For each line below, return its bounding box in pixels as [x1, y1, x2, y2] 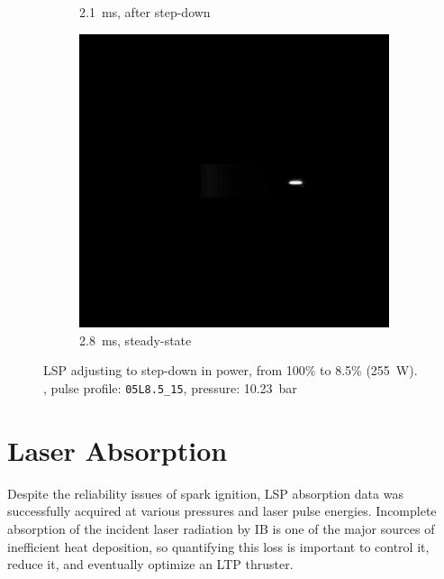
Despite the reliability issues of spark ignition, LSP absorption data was [7, 483, 403, 502]
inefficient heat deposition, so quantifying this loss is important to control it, [7, 537, 430, 556]
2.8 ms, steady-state [79, 330, 192, 349]
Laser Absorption [7, 431, 228, 468]
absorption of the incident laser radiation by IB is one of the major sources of [7, 519, 435, 538]
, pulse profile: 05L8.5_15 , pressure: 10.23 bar [43, 378, 297, 397]
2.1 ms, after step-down [79, 3, 211, 21]
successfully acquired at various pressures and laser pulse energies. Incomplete [7, 501, 437, 520]
